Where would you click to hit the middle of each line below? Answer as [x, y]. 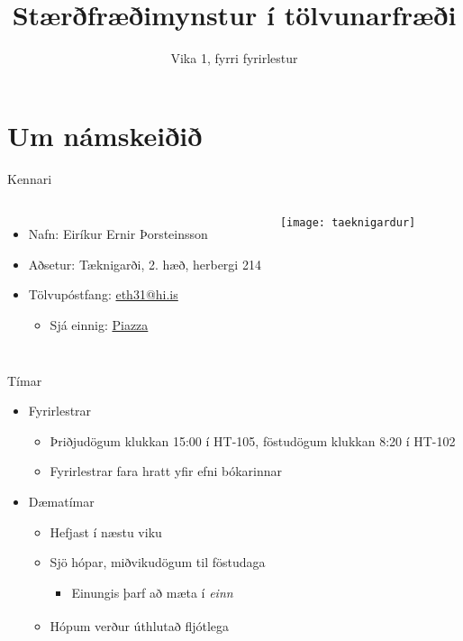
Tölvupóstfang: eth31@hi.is [103, 294]
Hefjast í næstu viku [106, 531]
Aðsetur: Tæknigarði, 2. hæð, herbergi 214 [145, 264]
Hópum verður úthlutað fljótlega [140, 626]
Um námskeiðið [105, 135]
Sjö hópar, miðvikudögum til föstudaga [158, 562]
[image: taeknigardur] [348, 223]
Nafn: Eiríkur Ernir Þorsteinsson [118, 234]
